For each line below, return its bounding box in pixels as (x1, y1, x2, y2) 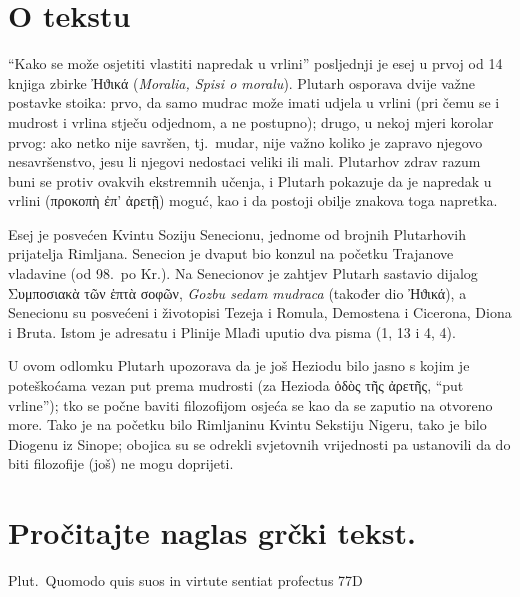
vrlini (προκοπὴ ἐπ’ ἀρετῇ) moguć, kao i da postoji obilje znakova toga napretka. (8, 190, 498, 211)
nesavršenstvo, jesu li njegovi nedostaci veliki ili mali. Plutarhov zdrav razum (8, 151, 481, 172)
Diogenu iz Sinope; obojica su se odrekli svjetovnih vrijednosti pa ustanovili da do (8, 433, 511, 454)
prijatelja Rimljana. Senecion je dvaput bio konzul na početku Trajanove (8, 243, 454, 264)
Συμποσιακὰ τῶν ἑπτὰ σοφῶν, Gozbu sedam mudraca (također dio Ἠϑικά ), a (8, 282, 467, 303)
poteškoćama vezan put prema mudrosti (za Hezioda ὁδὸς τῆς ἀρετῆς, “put (8, 375, 464, 396)
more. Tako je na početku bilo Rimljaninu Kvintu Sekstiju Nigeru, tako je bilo (8, 414, 487, 435)
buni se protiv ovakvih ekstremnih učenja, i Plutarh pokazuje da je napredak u (8, 170, 492, 191)
